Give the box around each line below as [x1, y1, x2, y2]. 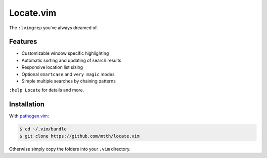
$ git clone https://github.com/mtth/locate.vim [19, 133, 140, 139]
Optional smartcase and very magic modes [21, 71, 115, 77]
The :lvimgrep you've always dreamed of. [9, 25, 98, 31]
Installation [9, 100, 44, 109]
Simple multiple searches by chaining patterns [21, 78, 116, 84]
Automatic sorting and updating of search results [21, 57, 122, 63]
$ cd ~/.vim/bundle [19, 126, 67, 132]
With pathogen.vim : [9, 113, 49, 119]
